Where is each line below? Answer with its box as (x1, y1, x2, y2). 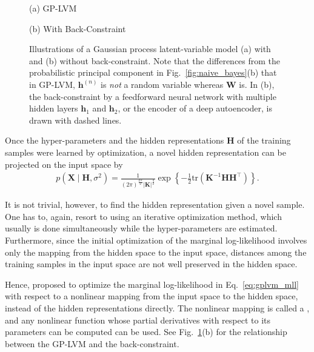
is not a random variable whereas (101, 78, 224, 90)
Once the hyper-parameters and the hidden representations (5, 134, 224, 147)
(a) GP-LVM (29, 2, 77, 14)
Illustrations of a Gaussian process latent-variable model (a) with (29, 42, 271, 55)
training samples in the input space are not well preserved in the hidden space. (5, 257, 298, 270)
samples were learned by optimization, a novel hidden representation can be (5, 145, 286, 158)
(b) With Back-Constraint (29, 22, 126, 35)
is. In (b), (239, 78, 275, 90)
